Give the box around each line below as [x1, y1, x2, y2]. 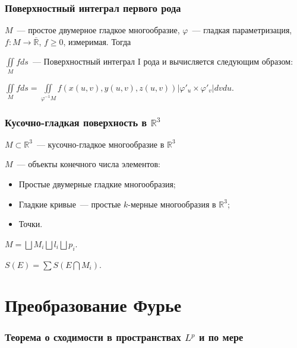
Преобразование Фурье [5, 293, 182, 317]
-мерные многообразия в [128, 197, 216, 210]
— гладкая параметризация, [192, 24, 292, 36]
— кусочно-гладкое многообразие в [36, 138, 165, 150]
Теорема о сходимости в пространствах [5, 330, 181, 344]
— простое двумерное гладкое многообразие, [17, 24, 180, 36]
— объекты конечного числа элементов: [17, 158, 160, 170]
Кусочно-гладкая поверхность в [5, 114, 147, 129]
